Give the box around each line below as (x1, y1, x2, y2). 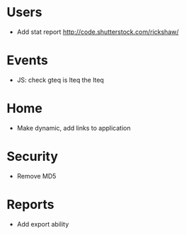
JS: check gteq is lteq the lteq (16, 76, 104, 84)
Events (6, 52, 49, 68)
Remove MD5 (16, 171, 57, 180)
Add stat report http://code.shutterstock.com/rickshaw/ (16, 28, 179, 36)
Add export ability (16, 219, 69, 228)
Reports (6, 196, 54, 212)
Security (6, 149, 58, 164)
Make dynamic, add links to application (16, 123, 132, 132)
